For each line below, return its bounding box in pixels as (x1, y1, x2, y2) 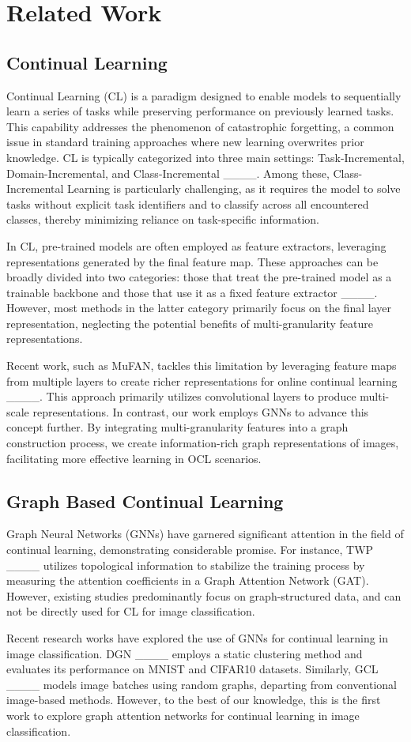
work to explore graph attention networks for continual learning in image (6, 706, 360, 723)
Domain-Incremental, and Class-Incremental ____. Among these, (6, 164, 330, 181)
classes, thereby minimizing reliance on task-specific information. (6, 211, 319, 228)
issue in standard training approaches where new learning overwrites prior (6, 134, 364, 150)
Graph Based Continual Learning (6, 488, 284, 513)
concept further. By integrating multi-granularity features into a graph (6, 419, 349, 435)
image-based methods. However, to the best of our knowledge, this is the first (6, 691, 381, 708)
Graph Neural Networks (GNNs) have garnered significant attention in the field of (6, 525, 404, 542)
